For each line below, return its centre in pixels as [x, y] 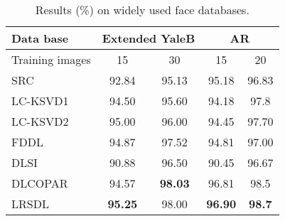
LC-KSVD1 [40, 101]
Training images [51, 59]
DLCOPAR [40, 183]
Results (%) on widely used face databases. [142, 10]
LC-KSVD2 [40, 121]
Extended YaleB [149, 38]
